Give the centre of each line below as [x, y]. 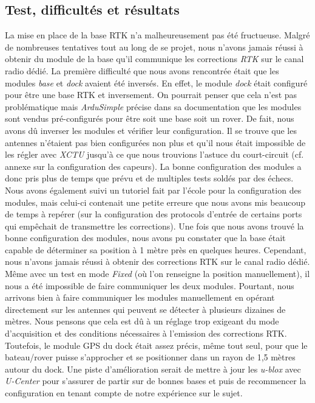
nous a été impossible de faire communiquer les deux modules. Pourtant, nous [150, 285]
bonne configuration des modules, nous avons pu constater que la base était [145, 238]
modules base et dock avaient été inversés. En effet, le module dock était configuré [156, 82]
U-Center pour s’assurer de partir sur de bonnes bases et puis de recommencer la [156, 381]
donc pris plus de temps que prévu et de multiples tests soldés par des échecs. [149, 178]
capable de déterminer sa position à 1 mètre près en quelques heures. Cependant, [156, 249]
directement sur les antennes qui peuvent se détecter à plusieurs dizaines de [145, 309]
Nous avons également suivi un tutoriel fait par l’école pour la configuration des [153, 190]
